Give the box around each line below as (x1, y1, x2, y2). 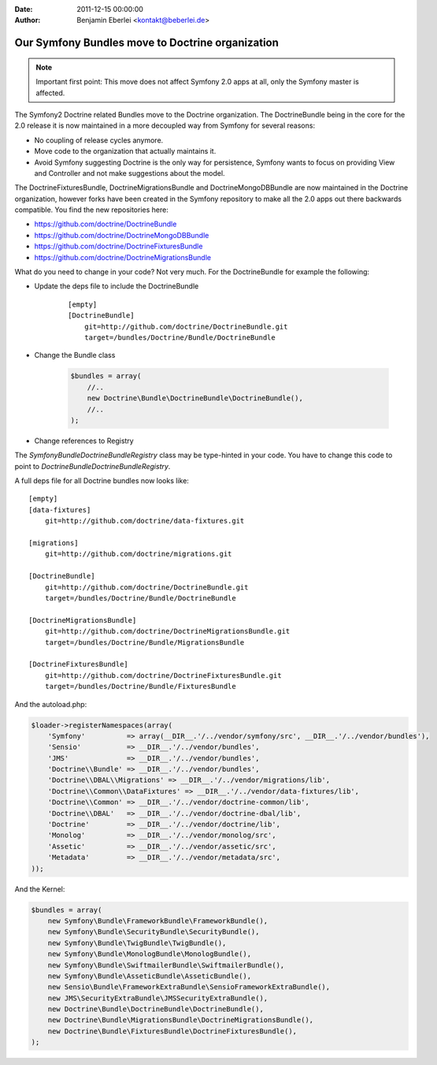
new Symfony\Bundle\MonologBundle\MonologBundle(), (47, 950, 252, 959)
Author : (14, 16, 41, 25)
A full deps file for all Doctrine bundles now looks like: (14, 476, 189, 486)
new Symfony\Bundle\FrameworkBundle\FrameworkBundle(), (47, 916, 268, 925)
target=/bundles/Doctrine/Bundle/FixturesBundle (44, 682, 236, 691)
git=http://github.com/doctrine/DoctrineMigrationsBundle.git (44, 627, 291, 636)
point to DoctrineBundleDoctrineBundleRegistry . (14, 461, 171, 471)
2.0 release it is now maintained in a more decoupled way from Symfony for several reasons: (14, 121, 315, 130)
